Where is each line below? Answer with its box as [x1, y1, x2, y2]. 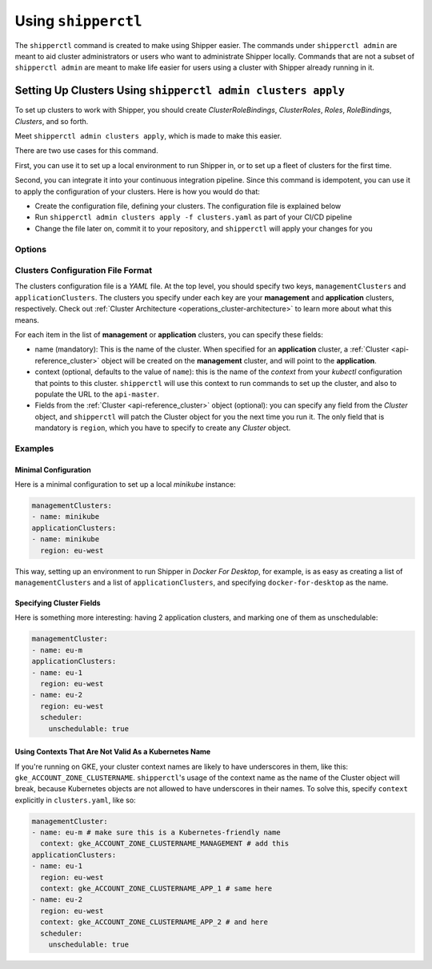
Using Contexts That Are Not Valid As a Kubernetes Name [14, 747, 211, 757]
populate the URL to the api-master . [34, 389, 159, 399]
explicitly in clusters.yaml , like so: [14, 795, 136, 805]
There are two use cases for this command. [14, 146, 159, 155]
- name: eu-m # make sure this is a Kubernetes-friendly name [31, 828, 281, 837]
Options [14, 243, 47, 255]
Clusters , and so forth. [14, 116, 89, 126]
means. [14, 315, 40, 324]
